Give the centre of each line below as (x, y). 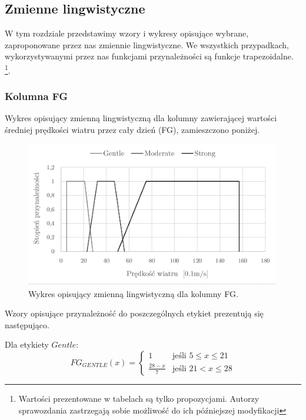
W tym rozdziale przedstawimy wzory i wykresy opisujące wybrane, (127, 33)
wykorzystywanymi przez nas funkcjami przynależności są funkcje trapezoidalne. (149, 56)
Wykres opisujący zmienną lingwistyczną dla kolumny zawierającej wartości (141, 118)
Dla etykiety (27, 344)
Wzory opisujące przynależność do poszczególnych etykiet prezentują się (134, 313)
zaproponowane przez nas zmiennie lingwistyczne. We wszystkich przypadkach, (147, 44)
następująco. (27, 324)
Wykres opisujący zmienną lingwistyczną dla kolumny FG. (133, 293)
